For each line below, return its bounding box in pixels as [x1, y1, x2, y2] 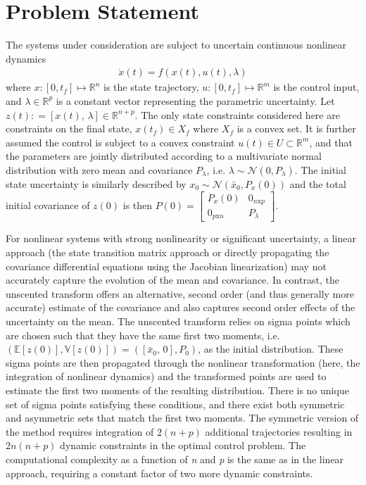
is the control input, [273, 80, 360, 94]
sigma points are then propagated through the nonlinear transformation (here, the [6, 355, 360, 370]
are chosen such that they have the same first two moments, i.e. [6, 327, 280, 342]
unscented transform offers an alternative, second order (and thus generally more [6, 286, 354, 301]
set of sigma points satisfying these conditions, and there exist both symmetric [6, 396, 345, 411]
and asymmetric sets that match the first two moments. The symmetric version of [6, 410, 359, 425]
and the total [289, 176, 346, 191]
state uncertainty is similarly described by [6, 176, 187, 191]
